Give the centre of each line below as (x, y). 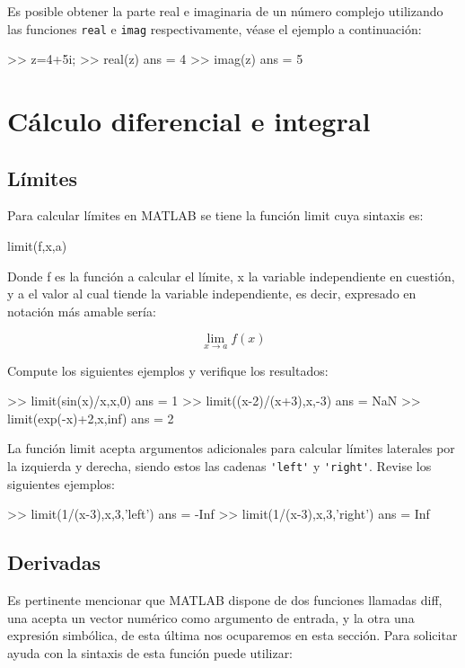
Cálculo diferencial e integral (189, 121)
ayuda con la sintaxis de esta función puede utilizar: (150, 652)
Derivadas (54, 562)
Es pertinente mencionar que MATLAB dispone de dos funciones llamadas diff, (225, 600)
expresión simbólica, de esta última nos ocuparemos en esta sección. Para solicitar (232, 635)
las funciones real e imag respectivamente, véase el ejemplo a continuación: (215, 28)
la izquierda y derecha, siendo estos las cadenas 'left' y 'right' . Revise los (219, 465)
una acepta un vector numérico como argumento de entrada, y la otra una (211, 617)
